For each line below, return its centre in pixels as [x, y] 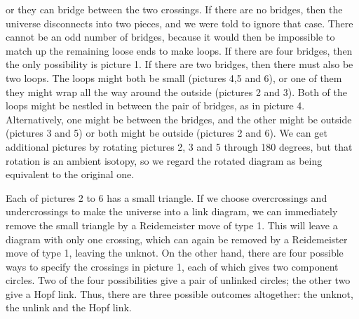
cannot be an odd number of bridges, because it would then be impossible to [170, 37]
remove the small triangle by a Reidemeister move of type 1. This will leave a [172, 225]
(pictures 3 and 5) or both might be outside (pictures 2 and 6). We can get [167, 133]
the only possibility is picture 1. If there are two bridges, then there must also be [179, 64]
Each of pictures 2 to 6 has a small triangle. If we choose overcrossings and [167, 197]
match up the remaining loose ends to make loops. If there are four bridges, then [179, 50]
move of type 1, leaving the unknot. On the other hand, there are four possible [175, 253]
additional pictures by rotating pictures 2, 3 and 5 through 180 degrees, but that [179, 146]
